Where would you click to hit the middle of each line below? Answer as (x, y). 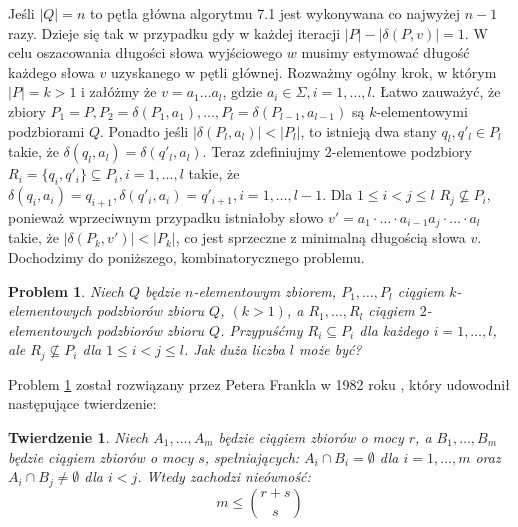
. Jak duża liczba (234, 349)
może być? (330, 349)
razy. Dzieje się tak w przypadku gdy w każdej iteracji (174, 32)
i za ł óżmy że (119, 91)
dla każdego (394, 329)
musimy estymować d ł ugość (385, 52)
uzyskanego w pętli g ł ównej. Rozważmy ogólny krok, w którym (303, 71)
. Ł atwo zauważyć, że (436, 91)
